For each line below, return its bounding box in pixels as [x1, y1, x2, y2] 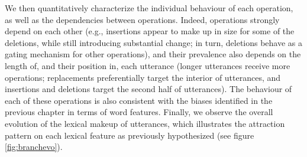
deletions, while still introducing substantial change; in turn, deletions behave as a [5, 36, 303, 48]
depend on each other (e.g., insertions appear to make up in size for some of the [5, 25, 295, 37]
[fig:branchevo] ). [5, 140, 63, 153]
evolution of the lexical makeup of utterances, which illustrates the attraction [5, 117, 285, 129]
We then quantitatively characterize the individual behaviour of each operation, [5, 2, 293, 14]
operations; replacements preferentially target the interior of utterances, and [5, 71, 281, 83]
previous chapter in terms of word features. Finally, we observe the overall [5, 106, 273, 118]
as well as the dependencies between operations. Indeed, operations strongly [5, 13, 280, 25]
